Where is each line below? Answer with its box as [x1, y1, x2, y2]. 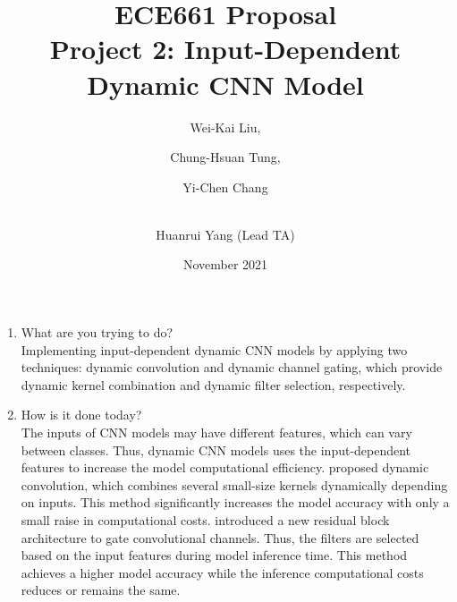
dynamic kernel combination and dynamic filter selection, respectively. [21, 375, 406, 394]
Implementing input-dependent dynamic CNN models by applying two [21, 340, 408, 359]
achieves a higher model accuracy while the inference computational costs [21, 563, 424, 581]
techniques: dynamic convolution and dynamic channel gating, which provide [21, 358, 443, 377]
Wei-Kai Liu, [190, 117, 261, 136]
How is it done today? [21, 405, 142, 424]
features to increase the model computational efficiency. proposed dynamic [21, 458, 429, 477]
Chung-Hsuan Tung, [170, 148, 281, 166]
